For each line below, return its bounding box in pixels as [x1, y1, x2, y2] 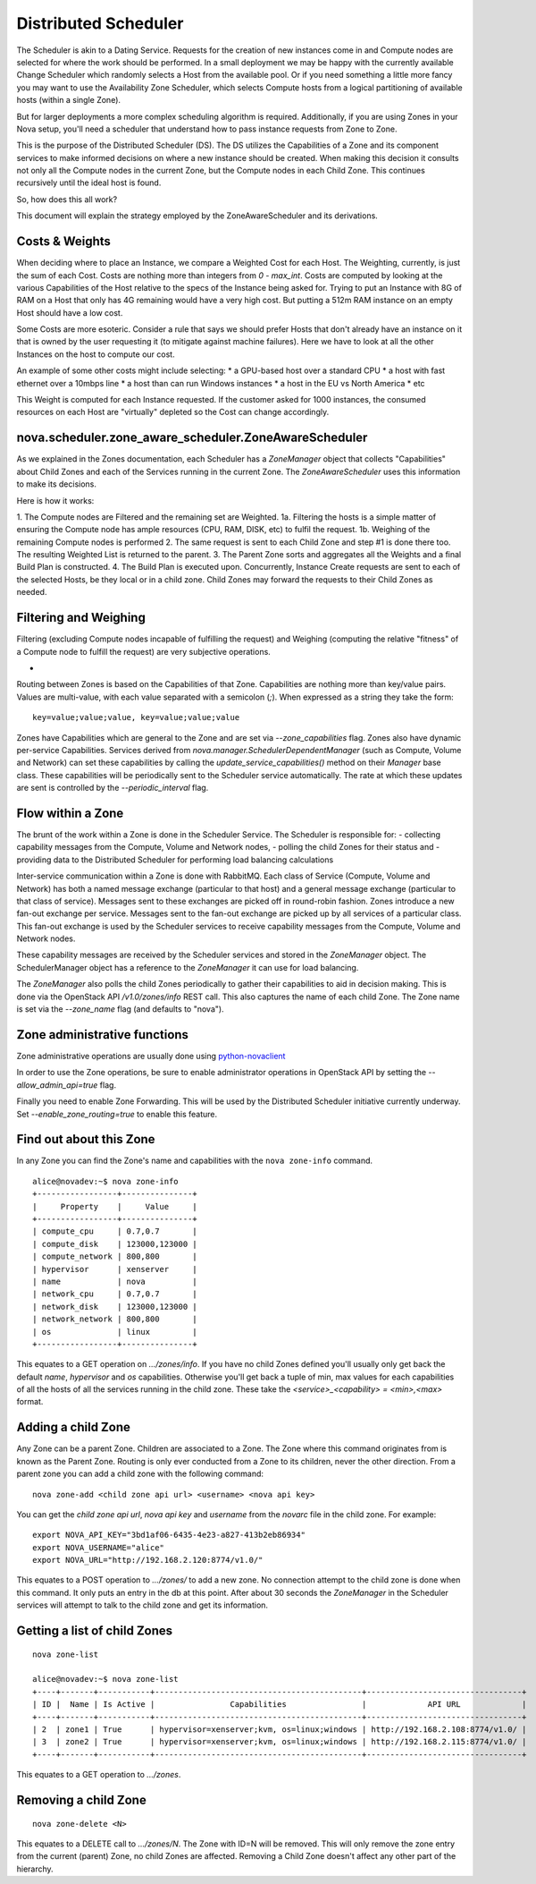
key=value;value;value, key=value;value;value [32, 712, 240, 723]
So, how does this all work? [16, 193, 118, 205]
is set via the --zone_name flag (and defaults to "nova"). [16, 1004, 224, 1014]
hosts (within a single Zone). [16, 95, 121, 106]
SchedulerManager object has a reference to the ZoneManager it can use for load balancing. [16, 962, 359, 972]
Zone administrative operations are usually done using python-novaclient [16, 1050, 286, 1061]
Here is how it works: [16, 495, 95, 505]
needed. [16, 587, 47, 598]
